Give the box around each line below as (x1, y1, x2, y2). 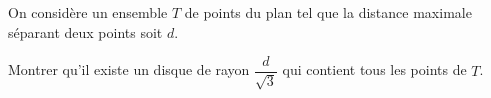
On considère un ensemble (8, 2, 168, 22)
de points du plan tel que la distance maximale (184, 2, 472, 22)
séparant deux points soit (8, 21, 163, 42)
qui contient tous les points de (282, 59, 467, 80)
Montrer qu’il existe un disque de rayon (8, 59, 250, 80)
